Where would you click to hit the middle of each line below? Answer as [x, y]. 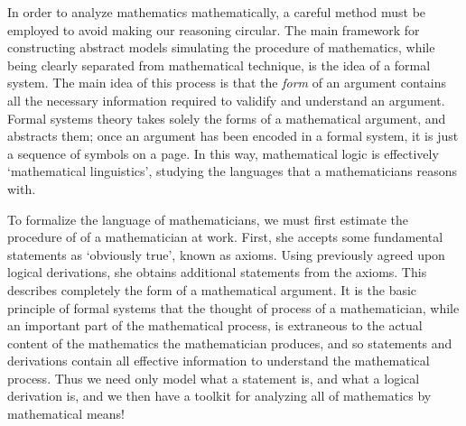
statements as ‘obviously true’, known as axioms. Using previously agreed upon [226, 254]
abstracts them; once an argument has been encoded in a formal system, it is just [233, 136]
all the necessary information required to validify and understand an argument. [226, 100]
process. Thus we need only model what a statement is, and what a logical [214, 378]
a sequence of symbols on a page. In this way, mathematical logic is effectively [223, 153]
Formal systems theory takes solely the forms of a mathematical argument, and [227, 118]
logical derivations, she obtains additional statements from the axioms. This [217, 272]
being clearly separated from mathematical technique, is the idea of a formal [219, 65]
